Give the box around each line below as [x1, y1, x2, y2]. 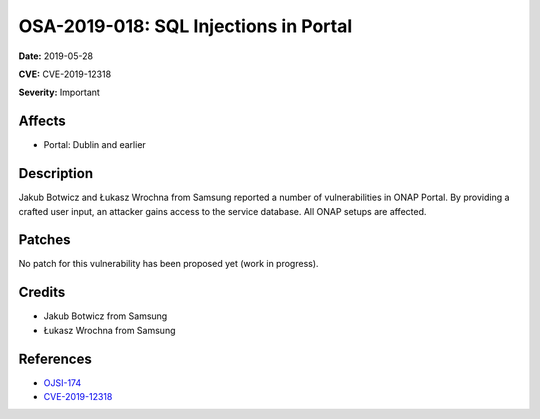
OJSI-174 [43, 376, 82, 389]
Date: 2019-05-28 [18, 50, 94, 62]
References [18, 350, 92, 367]
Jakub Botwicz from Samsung [43, 310, 168, 322]
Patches [18, 231, 71, 249]
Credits [18, 284, 66, 301]
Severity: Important [18, 86, 100, 99]
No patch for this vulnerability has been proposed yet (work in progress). [18, 258, 319, 270]
